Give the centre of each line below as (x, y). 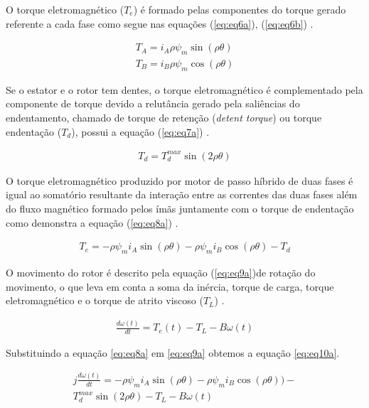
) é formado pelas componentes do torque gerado (240, 9)
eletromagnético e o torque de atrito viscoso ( (105, 300)
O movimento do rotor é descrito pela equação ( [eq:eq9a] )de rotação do (161, 272)
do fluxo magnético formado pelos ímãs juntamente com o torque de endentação (180, 208)
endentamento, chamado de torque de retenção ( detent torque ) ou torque (164, 118)
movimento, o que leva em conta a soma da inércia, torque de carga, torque (170, 286)
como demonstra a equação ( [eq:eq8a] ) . (92, 222)
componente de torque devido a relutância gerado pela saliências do (153, 103)
